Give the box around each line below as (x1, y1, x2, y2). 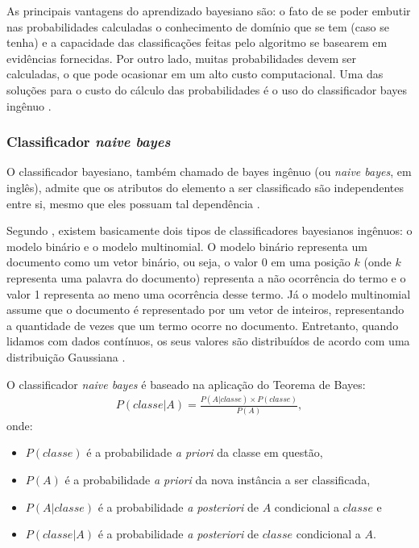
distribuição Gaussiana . (6, 348, 126, 365)
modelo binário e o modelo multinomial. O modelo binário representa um (6, 237, 367, 254)
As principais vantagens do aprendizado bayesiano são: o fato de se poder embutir (6, 2, 411, 19)
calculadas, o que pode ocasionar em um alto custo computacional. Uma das (6, 65, 384, 82)
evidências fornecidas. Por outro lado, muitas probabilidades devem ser (6, 49, 357, 66)
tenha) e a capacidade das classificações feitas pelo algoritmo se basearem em (6, 34, 388, 51)
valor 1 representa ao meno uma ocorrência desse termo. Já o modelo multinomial (6, 285, 411, 302)
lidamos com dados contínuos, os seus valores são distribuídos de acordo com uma (6, 333, 410, 349)
